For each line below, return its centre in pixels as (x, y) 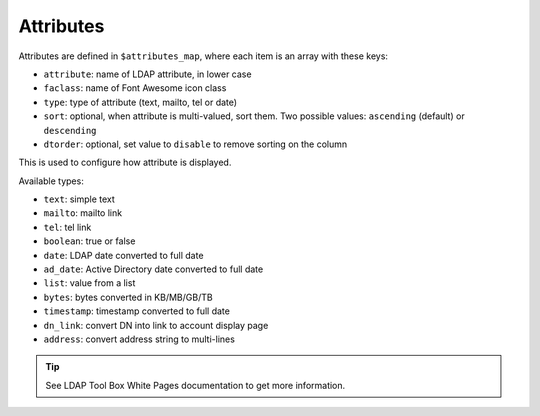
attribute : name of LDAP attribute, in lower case (147, 74)
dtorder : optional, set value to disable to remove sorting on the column (195, 144)
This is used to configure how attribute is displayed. (125, 162)
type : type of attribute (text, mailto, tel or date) (140, 102)
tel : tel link (67, 227)
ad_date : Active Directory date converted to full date (153, 269)
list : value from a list (89, 283)
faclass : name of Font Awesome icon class (135, 88)
